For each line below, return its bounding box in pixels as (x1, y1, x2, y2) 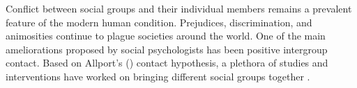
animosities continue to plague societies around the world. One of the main (6, 28, 326, 43)
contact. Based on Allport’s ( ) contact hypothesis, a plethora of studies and (6, 55, 328, 70)
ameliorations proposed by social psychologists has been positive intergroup (6, 42, 328, 56)
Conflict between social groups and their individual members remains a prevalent (6, 1, 352, 15)
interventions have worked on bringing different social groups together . (6, 69, 310, 83)
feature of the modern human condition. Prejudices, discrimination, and (6, 15, 312, 29)
